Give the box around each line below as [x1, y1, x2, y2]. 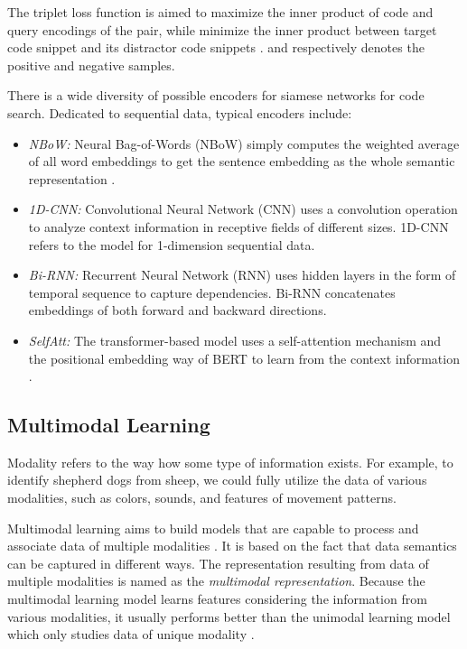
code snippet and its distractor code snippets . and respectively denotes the [7, 38, 425, 57]
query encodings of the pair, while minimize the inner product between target [7, 20, 437, 39]
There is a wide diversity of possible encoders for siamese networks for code [7, 86, 425, 105]
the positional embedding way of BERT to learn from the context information [28, 348, 460, 367]
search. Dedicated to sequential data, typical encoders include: [7, 103, 352, 122]
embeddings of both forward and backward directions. [28, 301, 327, 320]
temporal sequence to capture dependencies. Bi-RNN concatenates [28, 283, 396, 301]
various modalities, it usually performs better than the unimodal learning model [7, 607, 451, 626]
